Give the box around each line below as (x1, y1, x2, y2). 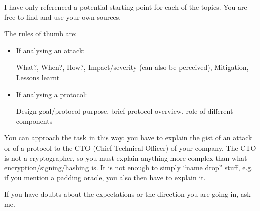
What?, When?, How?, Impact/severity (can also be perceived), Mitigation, (16, 62, 249, 73)
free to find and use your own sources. (4, 11, 121, 22)
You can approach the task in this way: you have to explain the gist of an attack (4, 132, 252, 143)
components (16, 115, 53, 126)
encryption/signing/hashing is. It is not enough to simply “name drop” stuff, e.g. (4, 162, 253, 173)
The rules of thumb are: (4, 28, 77, 39)
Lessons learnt (16, 72, 60, 82)
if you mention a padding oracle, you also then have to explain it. (4, 172, 206, 182)
